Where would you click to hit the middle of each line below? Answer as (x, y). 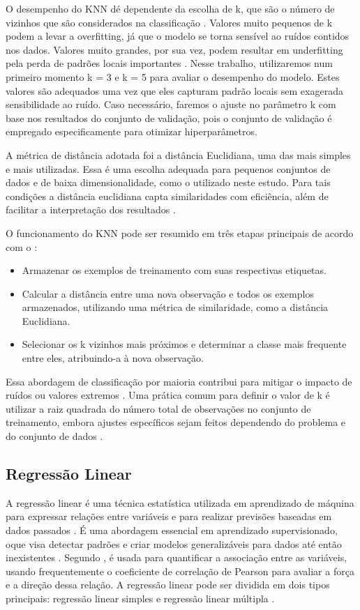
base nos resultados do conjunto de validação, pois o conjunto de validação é (169, 117)
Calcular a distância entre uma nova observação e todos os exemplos (168, 293)
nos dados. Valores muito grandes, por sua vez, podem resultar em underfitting (174, 49)
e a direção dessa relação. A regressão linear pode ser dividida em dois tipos (168, 585)
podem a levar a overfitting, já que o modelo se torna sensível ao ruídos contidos (178, 36)
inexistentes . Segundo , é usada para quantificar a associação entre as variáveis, (177, 557)
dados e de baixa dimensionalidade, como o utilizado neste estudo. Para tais (168, 182)
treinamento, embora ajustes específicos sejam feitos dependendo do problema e (176, 422)
